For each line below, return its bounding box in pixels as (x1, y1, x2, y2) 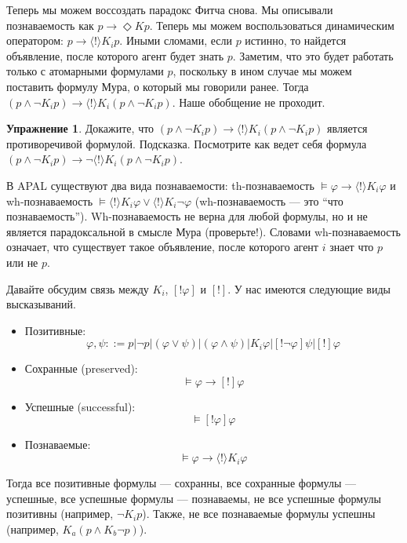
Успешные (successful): (24, 398, 136, 414)
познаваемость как (6, 16, 94, 33)
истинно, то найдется (245, 32, 347, 49)
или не (6, 253, 38, 270)
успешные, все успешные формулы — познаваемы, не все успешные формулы (6, 490, 381, 506)
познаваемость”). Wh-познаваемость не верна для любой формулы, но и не (6, 208, 368, 224)
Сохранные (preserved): (24, 360, 138, 377)
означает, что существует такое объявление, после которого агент (6, 239, 318, 255)
